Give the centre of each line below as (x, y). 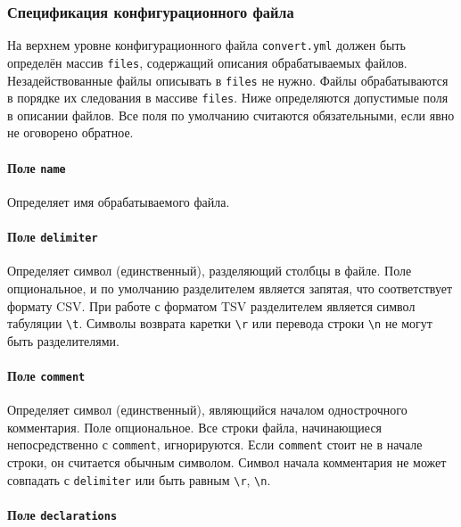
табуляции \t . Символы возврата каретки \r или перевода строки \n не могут (220, 323)
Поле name (37, 167)
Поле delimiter (53, 237)
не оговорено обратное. (70, 132)
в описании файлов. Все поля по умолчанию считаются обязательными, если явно (231, 115)
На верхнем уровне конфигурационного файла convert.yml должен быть (206, 45)
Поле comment (46, 375)
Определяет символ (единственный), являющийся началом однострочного (207, 410)
